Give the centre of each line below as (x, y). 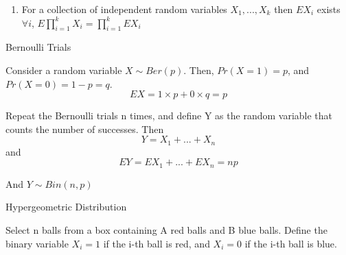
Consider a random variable (64, 70)
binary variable (37, 243)
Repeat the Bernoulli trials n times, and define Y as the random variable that (169, 116)
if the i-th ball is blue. (291, 243)
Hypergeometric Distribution (66, 207)
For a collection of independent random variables (124, 9)
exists (328, 9)
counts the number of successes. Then (85, 129)
